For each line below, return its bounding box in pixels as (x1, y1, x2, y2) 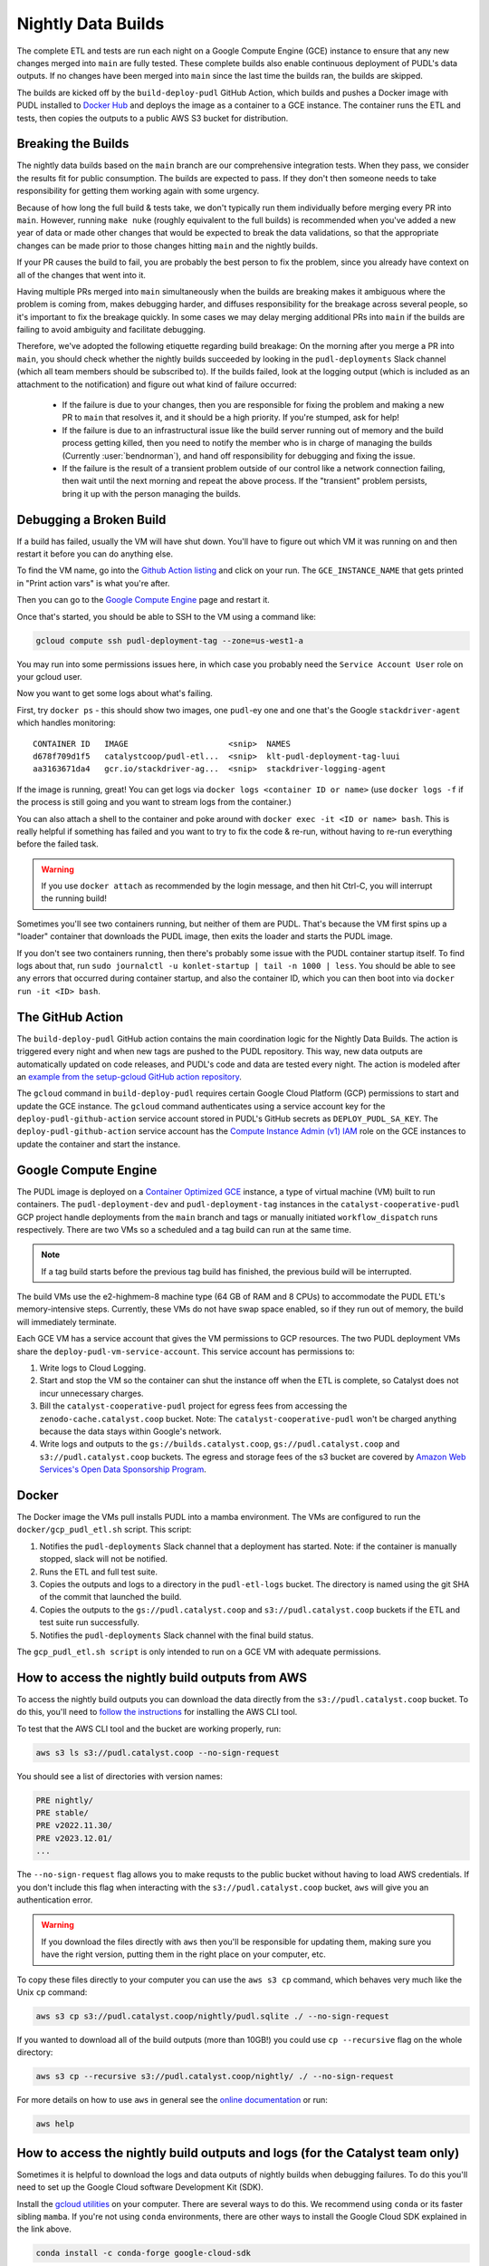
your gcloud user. (16, 672, 82, 682)
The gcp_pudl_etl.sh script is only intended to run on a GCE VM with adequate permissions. (16, 1646, 382, 1657)
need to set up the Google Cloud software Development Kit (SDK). (16, 2182, 264, 2193)
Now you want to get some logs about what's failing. (16, 688, 213, 699)
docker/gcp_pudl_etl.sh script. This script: (16, 1524, 192, 1535)
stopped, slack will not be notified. (39, 1554, 168, 1564)
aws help (35, 2119, 75, 2129)
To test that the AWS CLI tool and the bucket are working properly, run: (16, 1723, 282, 1734)
